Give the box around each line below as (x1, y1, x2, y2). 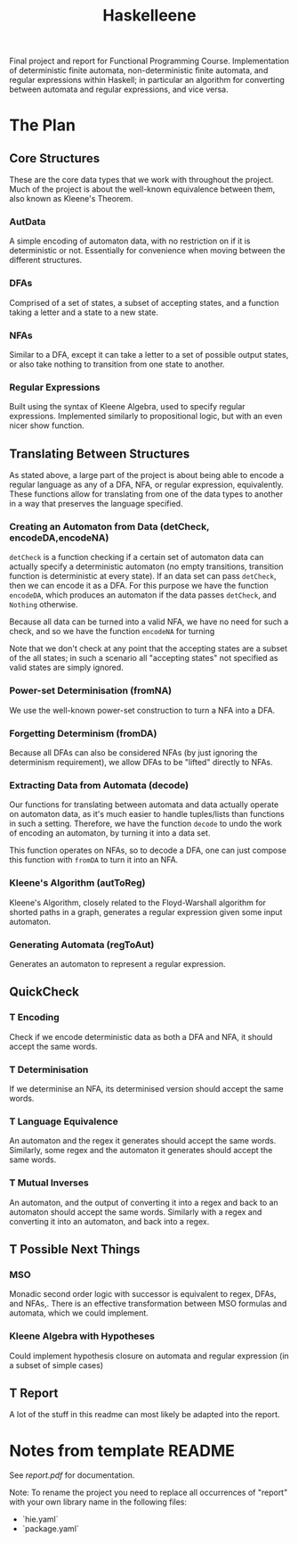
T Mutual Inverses (9, 1176, 89, 1189)
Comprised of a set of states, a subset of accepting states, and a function (9, 297, 279, 308)
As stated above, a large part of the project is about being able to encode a (9, 470, 285, 481)
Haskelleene (102, 5, 197, 26)
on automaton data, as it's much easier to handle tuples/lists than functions (9, 809, 285, 820)
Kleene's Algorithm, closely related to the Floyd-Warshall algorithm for (9, 897, 267, 908)
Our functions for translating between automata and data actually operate (9, 799, 279, 810)
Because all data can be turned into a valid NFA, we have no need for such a (9, 616, 289, 627)
